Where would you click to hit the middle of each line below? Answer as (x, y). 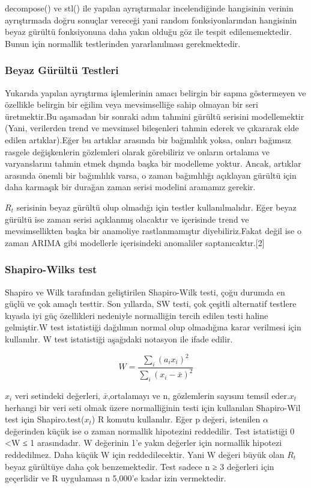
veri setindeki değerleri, (57, 395)
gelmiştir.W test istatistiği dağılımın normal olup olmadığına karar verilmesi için (153, 327)
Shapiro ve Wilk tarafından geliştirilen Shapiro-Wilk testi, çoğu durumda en (145, 292)
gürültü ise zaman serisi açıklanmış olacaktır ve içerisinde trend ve (127, 219)
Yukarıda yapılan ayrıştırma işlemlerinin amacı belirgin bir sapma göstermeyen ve (155, 92)
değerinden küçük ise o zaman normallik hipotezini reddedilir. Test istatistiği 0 (150, 431)
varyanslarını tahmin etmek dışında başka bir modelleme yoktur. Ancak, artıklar (153, 163)
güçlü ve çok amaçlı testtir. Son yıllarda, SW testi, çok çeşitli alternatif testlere (151, 304)
